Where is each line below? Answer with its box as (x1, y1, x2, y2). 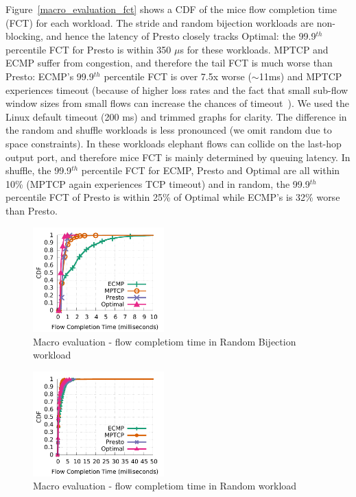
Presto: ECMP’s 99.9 (5, 69, 94, 83)
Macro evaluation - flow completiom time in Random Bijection (33, 334, 296, 348)
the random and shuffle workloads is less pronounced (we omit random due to (5, 123, 332, 137)
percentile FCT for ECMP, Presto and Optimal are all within (81, 163, 340, 178)
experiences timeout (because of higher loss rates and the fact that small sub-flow (5, 82, 348, 97)
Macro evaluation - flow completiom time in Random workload (33, 478, 297, 493)
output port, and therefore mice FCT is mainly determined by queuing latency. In (5, 149, 351, 164)
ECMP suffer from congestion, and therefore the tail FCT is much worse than (5, 56, 333, 70)
